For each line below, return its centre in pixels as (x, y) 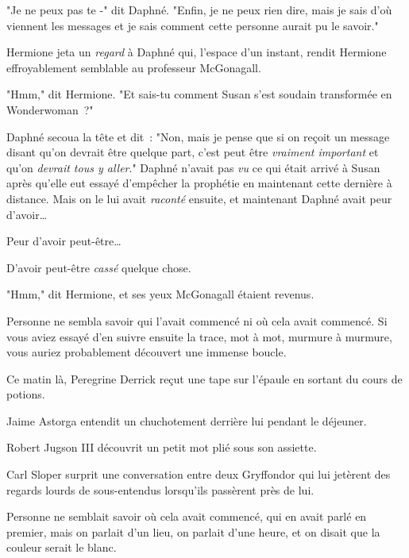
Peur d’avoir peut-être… (64, 241)
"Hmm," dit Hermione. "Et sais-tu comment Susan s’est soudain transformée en (199, 94)
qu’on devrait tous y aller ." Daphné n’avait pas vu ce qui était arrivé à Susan (193, 167)
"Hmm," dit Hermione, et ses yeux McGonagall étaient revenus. (160, 294)
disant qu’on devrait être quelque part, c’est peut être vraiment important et (193, 152)
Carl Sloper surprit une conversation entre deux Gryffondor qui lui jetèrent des (199, 474)
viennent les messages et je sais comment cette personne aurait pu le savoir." (193, 25)
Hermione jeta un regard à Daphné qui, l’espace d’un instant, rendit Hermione (197, 52)
